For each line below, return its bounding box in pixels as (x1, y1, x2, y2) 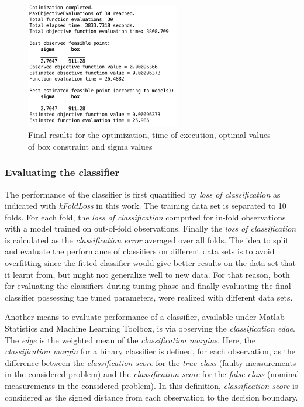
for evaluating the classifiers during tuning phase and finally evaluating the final (5, 280, 291, 292)
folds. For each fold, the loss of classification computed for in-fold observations (5, 211, 286, 223)
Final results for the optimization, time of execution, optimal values (28, 129, 271, 141)
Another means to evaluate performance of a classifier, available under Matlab (5, 311, 285, 323)
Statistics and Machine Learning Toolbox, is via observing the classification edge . (5, 322, 295, 334)
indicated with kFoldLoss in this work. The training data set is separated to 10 (5, 199, 286, 212)
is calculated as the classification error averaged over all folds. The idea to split (5, 233, 289, 246)
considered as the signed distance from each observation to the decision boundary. (5, 391, 298, 403)
